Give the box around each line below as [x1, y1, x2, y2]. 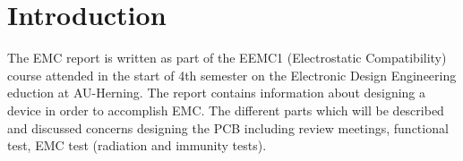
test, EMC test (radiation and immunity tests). [7, 136, 267, 155]
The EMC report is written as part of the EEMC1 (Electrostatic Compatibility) [7, 48, 447, 67]
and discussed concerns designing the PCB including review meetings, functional [7, 118, 449, 137]
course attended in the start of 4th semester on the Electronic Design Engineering [7, 65, 457, 84]
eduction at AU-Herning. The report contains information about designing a [7, 83, 426, 102]
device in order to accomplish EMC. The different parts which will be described [7, 100, 444, 119]
